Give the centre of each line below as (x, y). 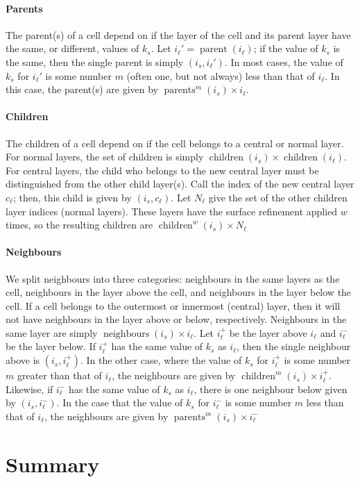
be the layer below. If (51, 346)
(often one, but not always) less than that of (221, 75)
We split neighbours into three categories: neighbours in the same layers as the (173, 278)
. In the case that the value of (120, 402)
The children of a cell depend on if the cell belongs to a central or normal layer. (175, 143)
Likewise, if (29, 389)
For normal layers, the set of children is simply (105, 157)
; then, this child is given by (72, 197)
